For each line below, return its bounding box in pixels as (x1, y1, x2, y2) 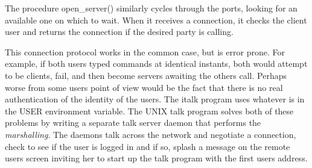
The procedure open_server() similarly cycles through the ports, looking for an (5, 2, 298, 14)
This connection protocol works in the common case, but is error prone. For (5, 45, 285, 58)
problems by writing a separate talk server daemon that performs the (5, 116, 261, 129)
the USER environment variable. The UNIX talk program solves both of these (5, 104, 294, 117)
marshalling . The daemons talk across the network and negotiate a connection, (5, 128, 296, 140)
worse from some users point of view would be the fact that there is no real (5, 81, 283, 93)
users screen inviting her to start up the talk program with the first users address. (5, 152, 308, 164)
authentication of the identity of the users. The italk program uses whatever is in (5, 93, 305, 105)
